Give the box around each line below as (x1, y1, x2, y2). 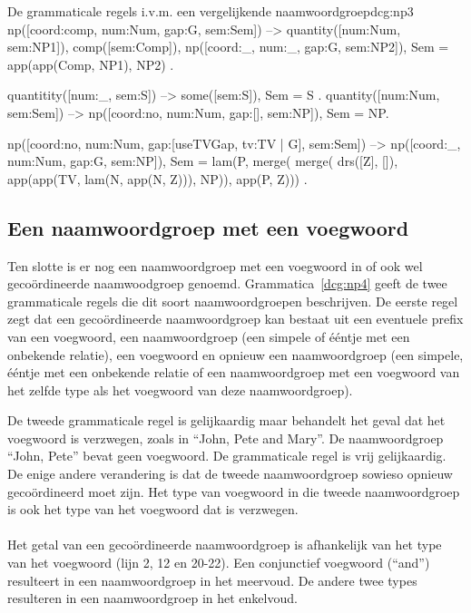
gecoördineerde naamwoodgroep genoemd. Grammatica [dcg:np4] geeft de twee (7, 274, 447, 293)
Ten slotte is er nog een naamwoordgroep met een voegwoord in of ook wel (7, 256, 423, 275)
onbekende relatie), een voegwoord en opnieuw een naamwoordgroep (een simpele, (7, 345, 464, 364)
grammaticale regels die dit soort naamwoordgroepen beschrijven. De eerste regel (7, 291, 458, 310)
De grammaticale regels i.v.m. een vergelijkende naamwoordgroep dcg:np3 (7, 2, 414, 20)
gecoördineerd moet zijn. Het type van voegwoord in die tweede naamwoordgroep (7, 482, 460, 501)
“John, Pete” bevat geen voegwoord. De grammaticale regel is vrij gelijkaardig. (7, 446, 446, 465)
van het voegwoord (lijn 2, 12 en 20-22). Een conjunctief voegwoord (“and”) (7, 553, 430, 572)
